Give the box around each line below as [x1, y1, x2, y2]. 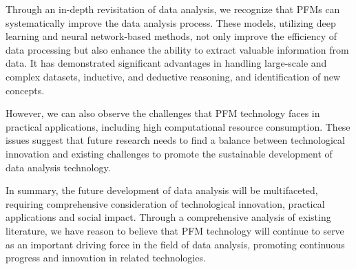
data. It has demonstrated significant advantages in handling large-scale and [6, 56, 327, 70]
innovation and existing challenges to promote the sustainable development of [6, 146, 333, 160]
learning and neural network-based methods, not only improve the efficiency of [6, 29, 337, 43]
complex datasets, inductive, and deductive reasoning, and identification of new [6, 69, 341, 83]
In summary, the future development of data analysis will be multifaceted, [6, 183, 318, 197]
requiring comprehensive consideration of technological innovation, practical [6, 196, 325, 211]
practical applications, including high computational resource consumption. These [6, 119, 350, 133]
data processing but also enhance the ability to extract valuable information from [6, 42, 349, 56]
